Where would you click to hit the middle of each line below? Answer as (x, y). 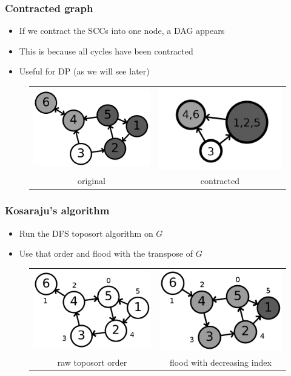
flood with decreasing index (221, 362)
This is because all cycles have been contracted (106, 51)
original (91, 181)
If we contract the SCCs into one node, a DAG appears (122, 31)
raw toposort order (92, 362)
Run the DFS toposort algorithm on (86, 233)
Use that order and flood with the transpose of (106, 253)
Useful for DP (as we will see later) (84, 71)
